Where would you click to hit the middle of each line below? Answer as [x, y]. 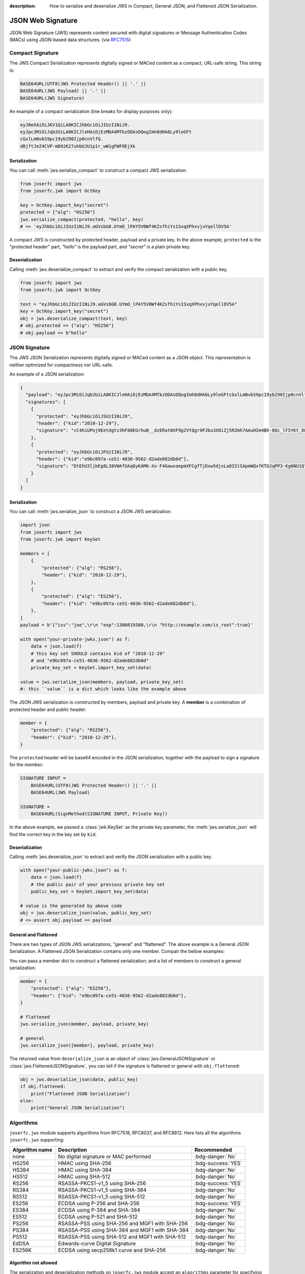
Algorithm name [33, 1150]
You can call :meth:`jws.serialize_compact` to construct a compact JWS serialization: [98, 170]
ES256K [22, 1250]
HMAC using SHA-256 [85, 1163]
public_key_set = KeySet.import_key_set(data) [90, 892]
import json [35, 525]
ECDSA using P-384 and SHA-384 [99, 1210]
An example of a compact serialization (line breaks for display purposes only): [91, 111]
